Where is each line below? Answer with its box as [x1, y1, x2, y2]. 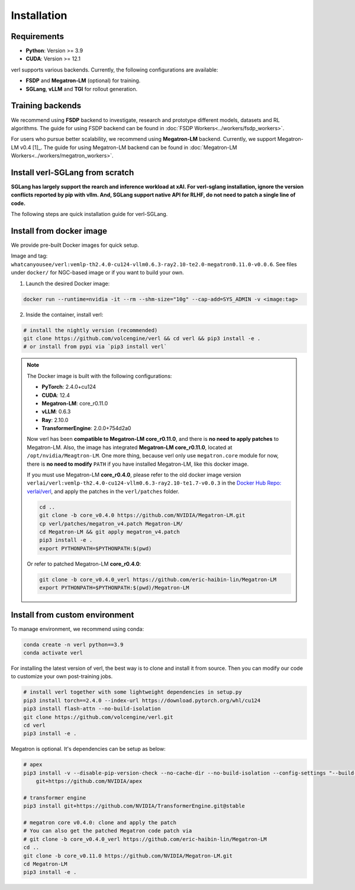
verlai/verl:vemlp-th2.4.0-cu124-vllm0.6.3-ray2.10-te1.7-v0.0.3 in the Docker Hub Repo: [27, 479, 282, 486]
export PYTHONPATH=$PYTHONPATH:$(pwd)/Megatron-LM [39, 585, 189, 591]
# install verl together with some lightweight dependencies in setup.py [23, 689, 242, 695]
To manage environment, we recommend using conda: [11, 625, 144, 633]
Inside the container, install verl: [25, 311, 104, 318]
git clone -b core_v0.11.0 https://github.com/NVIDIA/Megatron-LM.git [23, 852, 233, 859]
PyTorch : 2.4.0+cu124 [41, 383, 96, 391]
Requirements [11, 31, 64, 41]
